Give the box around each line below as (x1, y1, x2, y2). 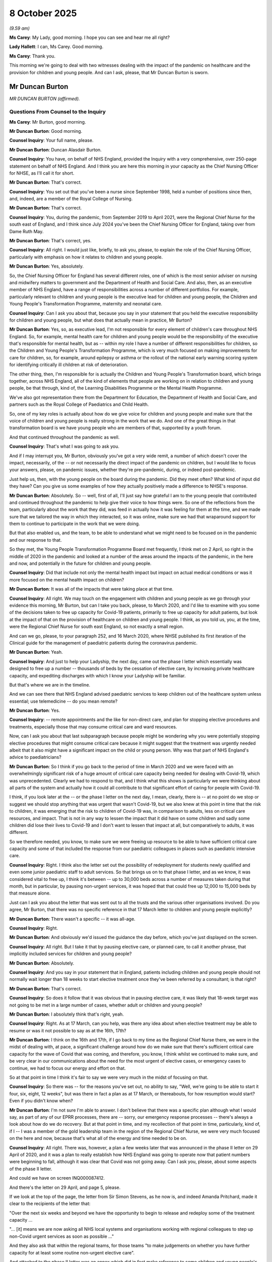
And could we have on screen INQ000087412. (9, 1175, 105, 1181)
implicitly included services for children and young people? (9, 951, 132, 957)
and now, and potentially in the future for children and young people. (9, 560, 152, 566)
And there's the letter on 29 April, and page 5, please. (9, 1184, 121, 1190)
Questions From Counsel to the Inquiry (9, 109, 106, 116)
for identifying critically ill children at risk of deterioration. (9, 361, 128, 368)
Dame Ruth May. (9, 228, 44, 234)
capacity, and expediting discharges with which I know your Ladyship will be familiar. (9, 672, 186, 678)
